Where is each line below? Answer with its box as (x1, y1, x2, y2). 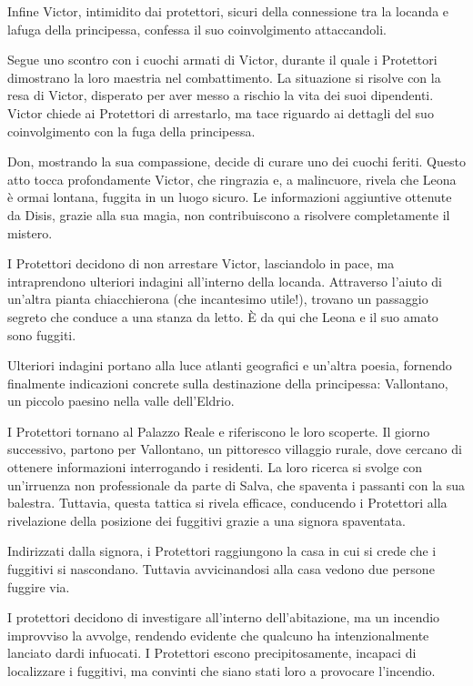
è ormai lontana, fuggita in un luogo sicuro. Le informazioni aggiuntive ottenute (7, 187, 452, 207)
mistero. (7, 223, 53, 242)
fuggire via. (7, 577, 70, 596)
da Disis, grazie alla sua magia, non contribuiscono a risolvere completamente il (7, 205, 450, 224)
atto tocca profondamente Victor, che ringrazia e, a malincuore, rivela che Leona (7, 169, 457, 188)
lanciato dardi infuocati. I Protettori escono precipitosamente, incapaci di (7, 643, 417, 662)
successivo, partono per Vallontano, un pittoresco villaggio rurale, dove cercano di (7, 439, 462, 459)
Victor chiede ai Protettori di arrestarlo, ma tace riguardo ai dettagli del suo (7, 103, 434, 122)
